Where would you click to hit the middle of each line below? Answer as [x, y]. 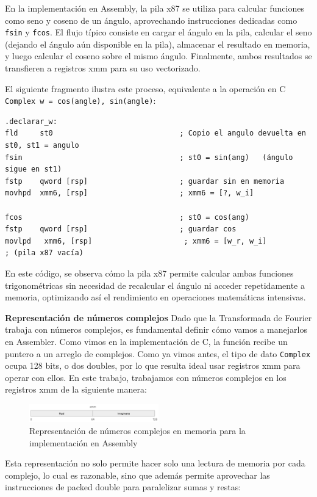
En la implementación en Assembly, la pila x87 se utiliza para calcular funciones [155, 8]
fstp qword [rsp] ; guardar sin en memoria [145, 181]
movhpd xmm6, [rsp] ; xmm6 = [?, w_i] [130, 193]
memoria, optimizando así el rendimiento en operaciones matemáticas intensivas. [155, 297]
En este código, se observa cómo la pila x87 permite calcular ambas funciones [149, 273]
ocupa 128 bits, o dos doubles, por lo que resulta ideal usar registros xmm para [153, 365]
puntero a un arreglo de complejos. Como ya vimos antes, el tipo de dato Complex [158, 353]
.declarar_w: [31, 121]
